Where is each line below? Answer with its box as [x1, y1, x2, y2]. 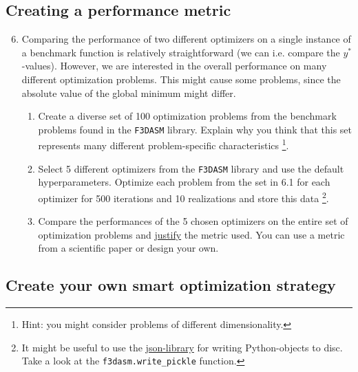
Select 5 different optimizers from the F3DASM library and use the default [38, 161, 344, 175]
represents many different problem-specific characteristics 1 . [38, 136, 289, 153]
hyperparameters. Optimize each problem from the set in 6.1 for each [38, 175, 330, 189]
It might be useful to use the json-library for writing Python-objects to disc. [21, 340, 343, 354]
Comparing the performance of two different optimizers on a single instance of [21, 32, 351, 46]
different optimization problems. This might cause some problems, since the [21, 72, 341, 86]
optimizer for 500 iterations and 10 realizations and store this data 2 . [38, 188, 329, 205]
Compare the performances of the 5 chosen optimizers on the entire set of [38, 214, 348, 228]
